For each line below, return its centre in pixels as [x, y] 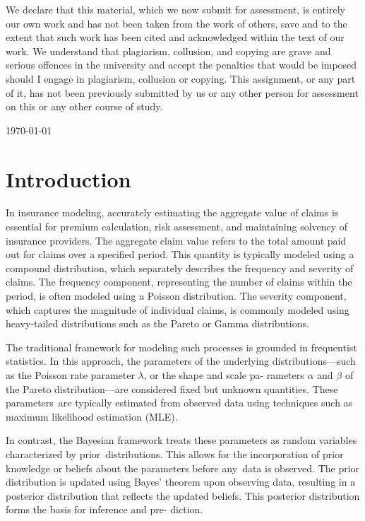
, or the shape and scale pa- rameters [224, 375]
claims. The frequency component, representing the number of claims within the [179, 282]
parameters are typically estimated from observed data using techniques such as [179, 403]
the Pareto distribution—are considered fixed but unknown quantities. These [172, 388]
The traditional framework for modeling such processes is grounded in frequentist [181, 347]
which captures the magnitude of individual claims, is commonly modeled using [178, 309]
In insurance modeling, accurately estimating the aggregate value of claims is [172, 212]
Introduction [68, 178]
